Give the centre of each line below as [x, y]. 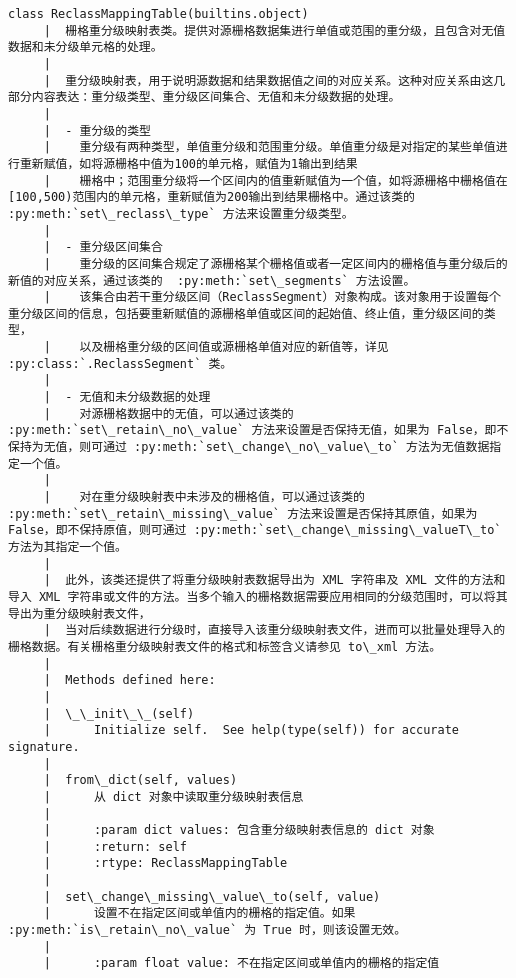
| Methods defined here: [129, 680]
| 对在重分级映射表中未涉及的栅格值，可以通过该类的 [204, 497]
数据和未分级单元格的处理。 [85, 47]
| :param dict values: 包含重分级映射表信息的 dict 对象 [239, 830]
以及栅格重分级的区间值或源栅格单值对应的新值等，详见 [234, 347]
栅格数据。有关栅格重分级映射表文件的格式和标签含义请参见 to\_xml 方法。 [225, 646]
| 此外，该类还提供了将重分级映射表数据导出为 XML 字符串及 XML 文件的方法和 [274, 580]
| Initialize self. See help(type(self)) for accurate [251, 730]
